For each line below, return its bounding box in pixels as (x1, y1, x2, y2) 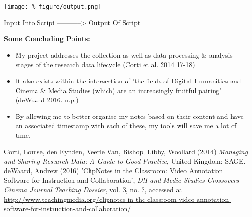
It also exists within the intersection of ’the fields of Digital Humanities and (15, 76, 241, 86)
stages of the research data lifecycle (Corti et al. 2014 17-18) (15, 59, 195, 69)
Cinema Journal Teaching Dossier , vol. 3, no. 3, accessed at (4, 184, 182, 194)
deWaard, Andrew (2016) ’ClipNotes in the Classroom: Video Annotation (4, 165, 223, 175)
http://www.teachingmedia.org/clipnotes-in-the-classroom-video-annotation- (4, 194, 231, 204)
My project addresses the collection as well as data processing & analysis (15, 50, 233, 60)
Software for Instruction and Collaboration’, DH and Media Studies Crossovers (4, 175, 239, 185)
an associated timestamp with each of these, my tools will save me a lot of (15, 120, 237, 131)
